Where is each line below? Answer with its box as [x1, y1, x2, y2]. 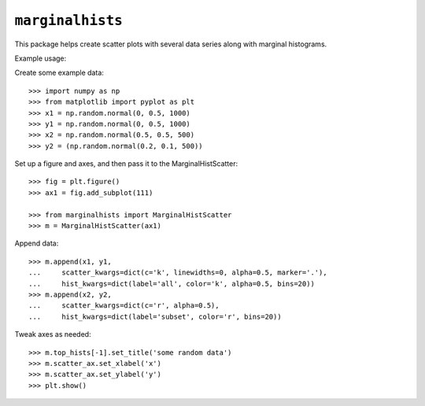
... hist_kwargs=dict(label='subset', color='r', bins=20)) [28, 312, 283, 321]
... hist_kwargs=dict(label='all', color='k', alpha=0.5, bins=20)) [28, 279, 315, 288]
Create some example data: [14, 68, 104, 78]
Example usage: [14, 54, 67, 63]
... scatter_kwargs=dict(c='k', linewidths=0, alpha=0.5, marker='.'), [28, 268, 327, 277]
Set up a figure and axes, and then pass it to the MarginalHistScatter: [14, 159, 238, 168]
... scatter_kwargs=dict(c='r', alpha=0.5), [28, 301, 220, 310]
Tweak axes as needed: [14, 330, 91, 339]
